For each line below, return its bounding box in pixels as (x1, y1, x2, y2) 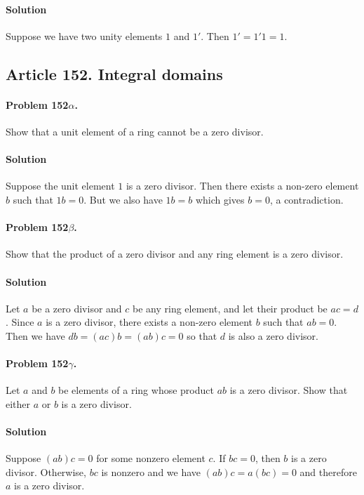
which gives (195, 192, 245, 206)
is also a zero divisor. (228, 328, 318, 343)
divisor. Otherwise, (6, 464, 86, 479)
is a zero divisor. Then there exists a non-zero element (126, 178, 359, 193)
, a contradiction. (269, 192, 344, 206)
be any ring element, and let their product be (133, 301, 328, 315)
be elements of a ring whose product (58, 383, 214, 397)
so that (187, 328, 217, 343)
